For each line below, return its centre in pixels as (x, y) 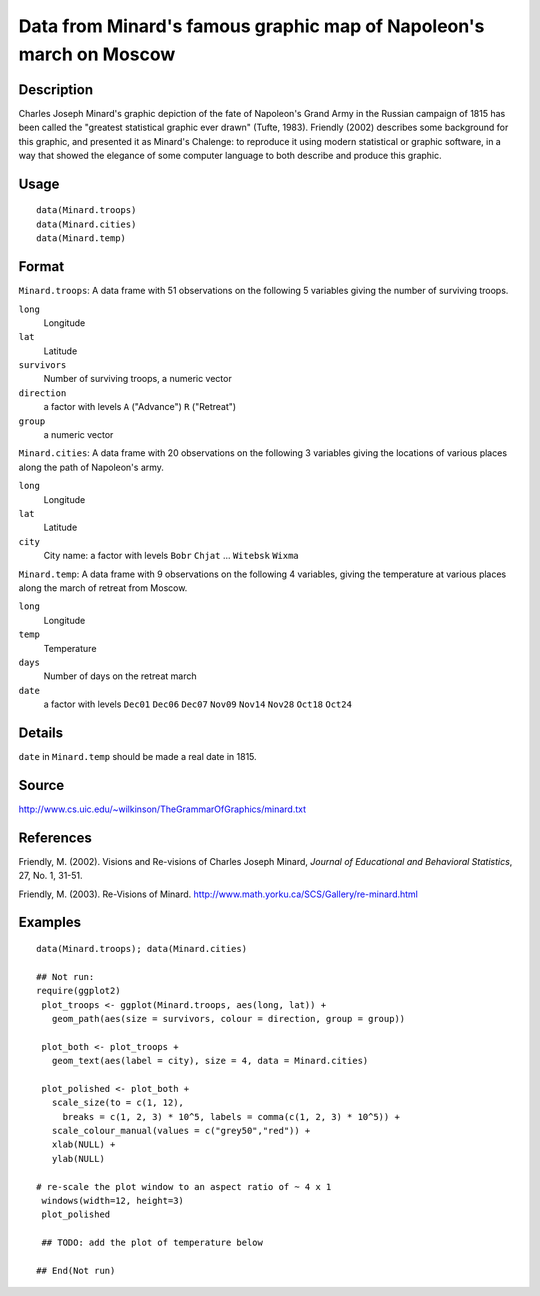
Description (56, 89)
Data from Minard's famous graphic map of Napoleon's (251, 26)
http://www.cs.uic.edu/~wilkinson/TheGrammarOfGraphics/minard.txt (162, 809)
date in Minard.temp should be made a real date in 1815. (137, 756)
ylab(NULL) (78, 1158)
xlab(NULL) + (83, 1144)
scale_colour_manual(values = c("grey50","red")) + (181, 1131)
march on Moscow (97, 54)
